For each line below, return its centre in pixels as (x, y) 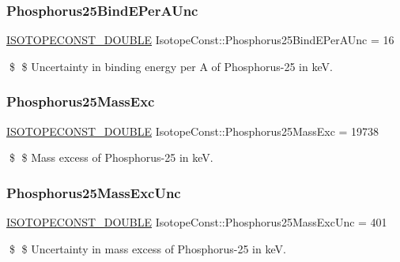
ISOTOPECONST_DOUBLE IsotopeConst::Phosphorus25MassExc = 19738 (193, 131)
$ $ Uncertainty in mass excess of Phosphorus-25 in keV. (147, 248)
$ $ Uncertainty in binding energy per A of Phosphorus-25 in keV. (171, 66)
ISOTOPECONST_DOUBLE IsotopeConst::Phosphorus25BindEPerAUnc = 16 (200, 40)
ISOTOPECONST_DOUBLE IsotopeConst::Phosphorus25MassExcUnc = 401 (197, 222)
